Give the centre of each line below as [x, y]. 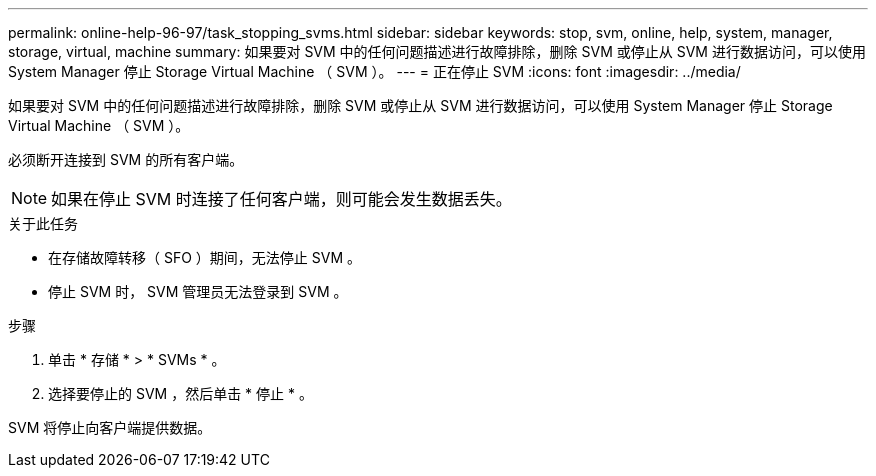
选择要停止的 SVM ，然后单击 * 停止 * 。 [180, 393]
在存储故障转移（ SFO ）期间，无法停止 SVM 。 [204, 257]
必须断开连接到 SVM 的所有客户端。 [126, 159]
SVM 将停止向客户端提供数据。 [110, 427]
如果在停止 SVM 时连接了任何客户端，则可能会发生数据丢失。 [281, 199]
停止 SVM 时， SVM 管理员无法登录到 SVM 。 [198, 291]
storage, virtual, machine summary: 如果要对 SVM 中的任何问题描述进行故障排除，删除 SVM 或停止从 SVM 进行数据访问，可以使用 [437, 51]
